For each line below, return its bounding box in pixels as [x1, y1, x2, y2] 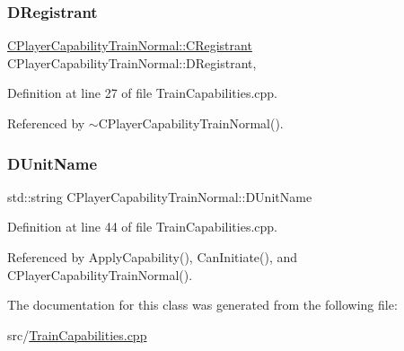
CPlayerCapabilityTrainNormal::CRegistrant [7, 36, 252, 55]
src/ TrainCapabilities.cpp [7, 325, 147, 344]
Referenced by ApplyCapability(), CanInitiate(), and [7, 248, 298, 266]
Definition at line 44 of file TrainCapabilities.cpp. [7, 217, 277, 236]
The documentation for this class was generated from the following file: [7, 295, 398, 314]
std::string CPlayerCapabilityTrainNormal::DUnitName [7, 187, 312, 206]
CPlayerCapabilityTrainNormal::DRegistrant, [7, 53, 257, 72]
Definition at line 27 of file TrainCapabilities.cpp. [7, 83, 277, 102]
